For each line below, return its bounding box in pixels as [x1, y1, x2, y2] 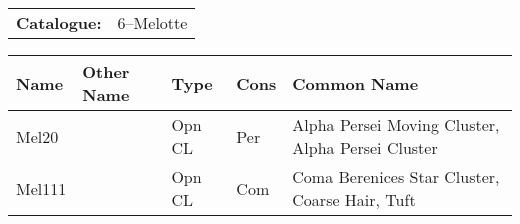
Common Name [292, 71, 419, 95]
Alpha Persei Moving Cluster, [292, 113, 500, 136]
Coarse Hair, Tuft [292, 188, 416, 211]
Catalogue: [16, 11, 102, 34]
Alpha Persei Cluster [292, 136, 438, 159]
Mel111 [16, 176, 67, 200]
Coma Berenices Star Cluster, [292, 165, 500, 188]
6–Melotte [117, 11, 188, 34]
